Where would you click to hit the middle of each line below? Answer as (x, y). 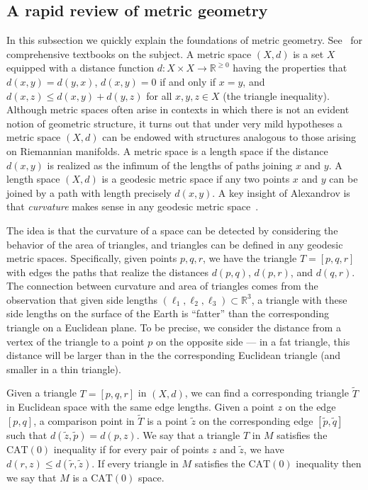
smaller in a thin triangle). (64, 369)
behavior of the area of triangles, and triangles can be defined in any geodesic (175, 244)
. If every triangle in (135, 463)
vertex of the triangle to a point (76, 341)
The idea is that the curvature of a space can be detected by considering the (172, 230)
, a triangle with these (299, 299)
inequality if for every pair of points (131, 449)
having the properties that (290, 68)
